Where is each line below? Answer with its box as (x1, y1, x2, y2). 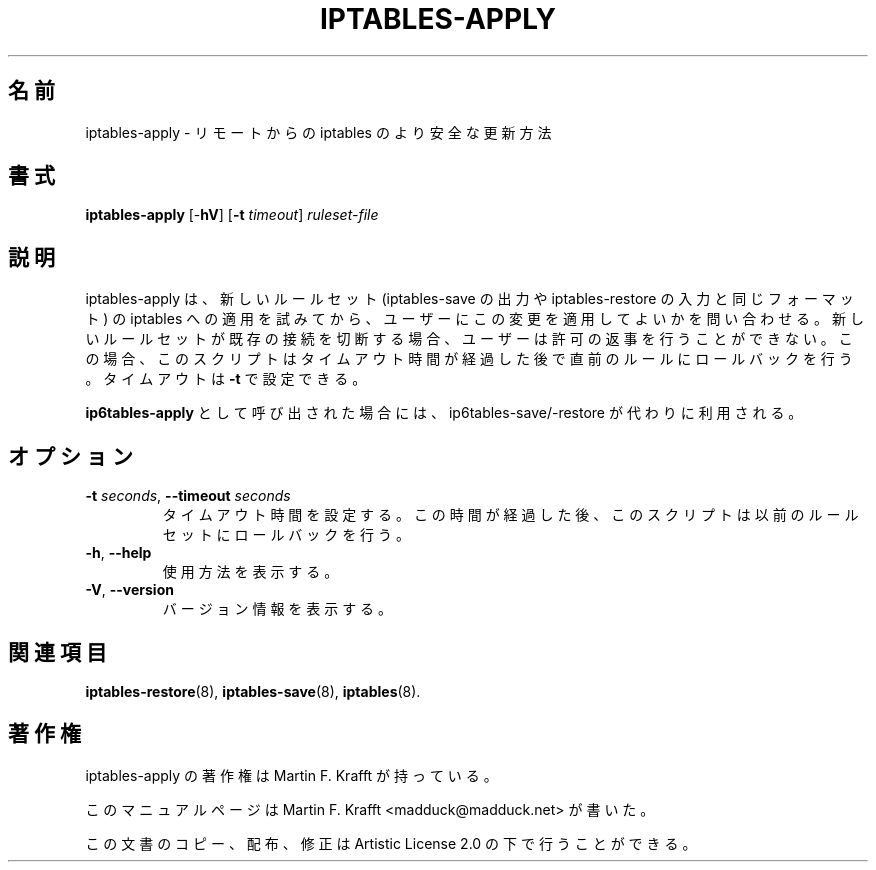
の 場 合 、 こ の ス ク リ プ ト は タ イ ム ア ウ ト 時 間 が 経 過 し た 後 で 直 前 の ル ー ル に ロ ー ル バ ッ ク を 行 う (85, 350, 853, 368)
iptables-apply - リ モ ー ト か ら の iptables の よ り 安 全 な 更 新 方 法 (85, 123, 552, 141)
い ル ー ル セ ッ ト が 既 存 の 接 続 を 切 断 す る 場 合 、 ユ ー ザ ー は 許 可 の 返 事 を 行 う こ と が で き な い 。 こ (85, 330, 853, 348)
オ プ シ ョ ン (8, 443, 133, 469)
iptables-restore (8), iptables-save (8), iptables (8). (85, 682, 421, 700)
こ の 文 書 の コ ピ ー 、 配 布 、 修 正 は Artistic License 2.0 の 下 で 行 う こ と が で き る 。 (85, 834, 697, 852)
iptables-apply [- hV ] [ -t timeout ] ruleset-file (85, 206, 379, 224)
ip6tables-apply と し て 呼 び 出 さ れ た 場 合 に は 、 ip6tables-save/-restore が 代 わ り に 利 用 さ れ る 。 (85, 404, 803, 422)
